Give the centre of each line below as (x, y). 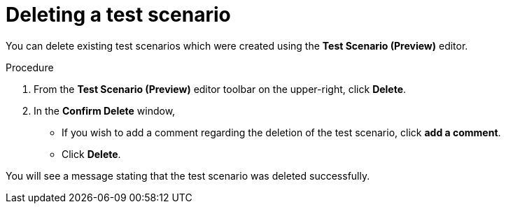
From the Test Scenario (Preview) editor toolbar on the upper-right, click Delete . (220, 89)
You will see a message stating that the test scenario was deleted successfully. (188, 175)
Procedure (30, 67)
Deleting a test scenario (118, 15)
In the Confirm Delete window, (105, 110)
